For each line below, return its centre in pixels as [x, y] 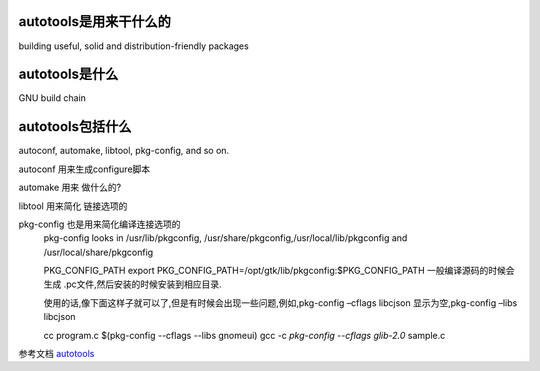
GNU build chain [52, 98]
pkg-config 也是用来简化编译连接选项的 [99, 224]
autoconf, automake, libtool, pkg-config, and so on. [124, 151]
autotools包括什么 [75, 126]
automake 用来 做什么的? [70, 187]
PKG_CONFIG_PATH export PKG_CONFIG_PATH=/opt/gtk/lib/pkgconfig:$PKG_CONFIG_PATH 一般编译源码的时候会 [279, 271]
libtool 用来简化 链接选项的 [73, 206]
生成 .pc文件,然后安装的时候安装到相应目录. [132, 284]
